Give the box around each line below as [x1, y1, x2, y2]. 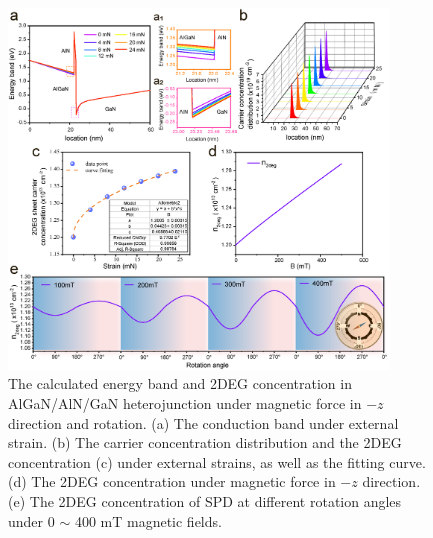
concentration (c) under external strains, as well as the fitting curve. [8, 451, 426, 472]
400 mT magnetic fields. [74, 510, 222, 531]
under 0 [8, 510, 55, 531]
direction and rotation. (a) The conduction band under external [8, 412, 399, 433]
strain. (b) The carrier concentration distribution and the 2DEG [8, 432, 402, 453]
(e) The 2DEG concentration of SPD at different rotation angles [8, 490, 402, 511]
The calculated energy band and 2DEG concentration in [8, 373, 352, 394]
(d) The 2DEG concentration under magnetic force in [8, 471, 336, 492]
